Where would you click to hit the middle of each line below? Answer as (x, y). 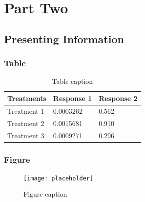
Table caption (72, 81)
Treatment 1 (26, 111)
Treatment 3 (26, 135)
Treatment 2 (26, 123)
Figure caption (45, 194)
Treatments (27, 98)
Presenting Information (64, 38)
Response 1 (72, 98)
